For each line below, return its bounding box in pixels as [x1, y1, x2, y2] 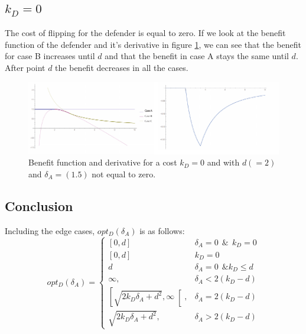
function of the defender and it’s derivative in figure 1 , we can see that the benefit [5, 38, 301, 50]
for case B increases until [5, 50, 95, 62]
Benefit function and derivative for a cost [28, 156, 177, 168]
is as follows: [139, 224, 185, 236]
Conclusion [5, 196, 73, 215]
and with [207, 156, 240, 168]
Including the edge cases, [5, 224, 95, 236]
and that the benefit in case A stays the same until [105, 50, 289, 62]
